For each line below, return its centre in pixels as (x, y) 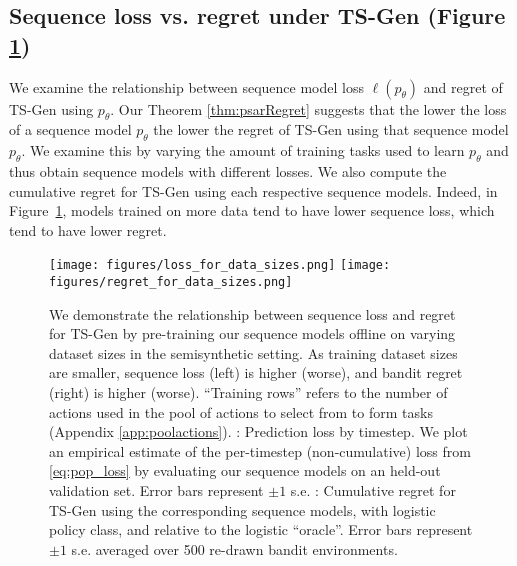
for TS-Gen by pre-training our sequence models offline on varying (252, 333)
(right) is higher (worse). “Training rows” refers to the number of (248, 392)
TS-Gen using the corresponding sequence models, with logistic (242, 509)
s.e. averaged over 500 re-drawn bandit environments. (234, 548)
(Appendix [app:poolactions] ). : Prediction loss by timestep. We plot (258, 431)
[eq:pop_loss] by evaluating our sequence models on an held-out (245, 470)
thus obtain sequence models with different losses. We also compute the (228, 170)
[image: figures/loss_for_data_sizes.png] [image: (220, 265)
